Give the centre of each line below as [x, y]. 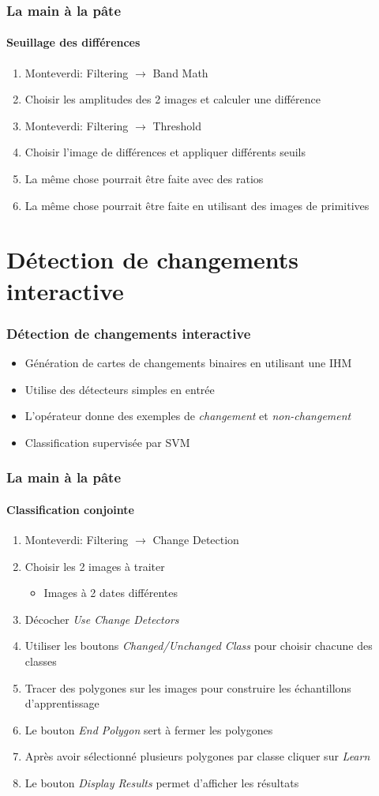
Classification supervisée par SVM [107, 442]
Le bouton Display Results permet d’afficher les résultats [162, 782]
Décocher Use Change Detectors [102, 619]
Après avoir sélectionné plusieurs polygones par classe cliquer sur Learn [197, 756]
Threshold [177, 125]
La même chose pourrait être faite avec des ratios [144, 179]
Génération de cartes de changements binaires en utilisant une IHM [188, 362]
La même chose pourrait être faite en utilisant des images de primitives [197, 205]
